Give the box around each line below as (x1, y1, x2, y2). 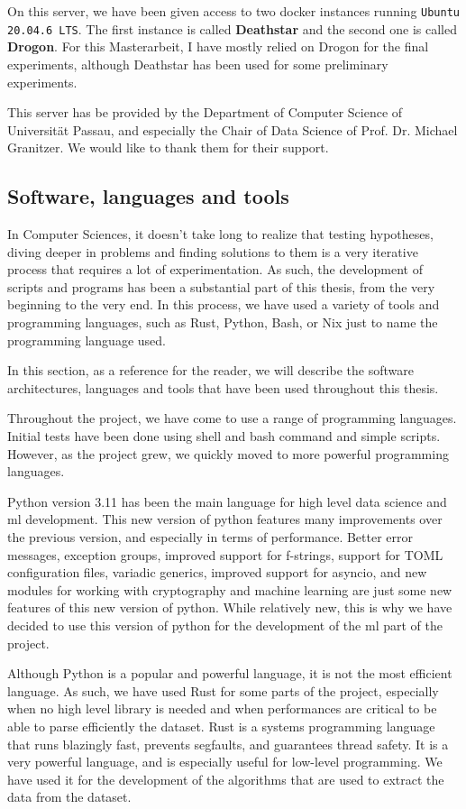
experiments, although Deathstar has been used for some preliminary (7, 54, 388, 73)
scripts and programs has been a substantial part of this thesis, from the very (7, 277, 435, 296)
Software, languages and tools (7, 182, 289, 210)
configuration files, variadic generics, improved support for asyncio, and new (7, 563, 427, 582)
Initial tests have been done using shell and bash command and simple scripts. (7, 427, 441, 446)
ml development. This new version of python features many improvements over (7, 510, 443, 529)
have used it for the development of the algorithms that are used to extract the (7, 769, 444, 788)
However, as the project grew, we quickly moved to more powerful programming (7, 444, 449, 463)
